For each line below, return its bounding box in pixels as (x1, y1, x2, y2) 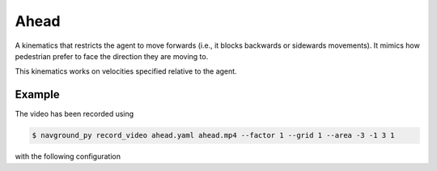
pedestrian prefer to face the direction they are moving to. (15, 51, 209, 61)
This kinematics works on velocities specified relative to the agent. (15, 66, 238, 76)
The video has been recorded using (15, 109, 134, 119)
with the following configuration (15, 152, 121, 161)
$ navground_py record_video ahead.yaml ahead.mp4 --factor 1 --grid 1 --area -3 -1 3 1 (32, 130, 396, 140)
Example (15, 88, 60, 101)
